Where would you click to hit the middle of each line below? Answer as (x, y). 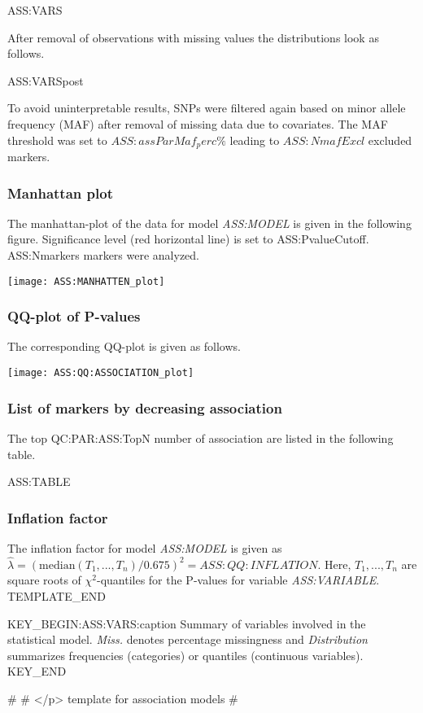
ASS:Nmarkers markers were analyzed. (103, 255)
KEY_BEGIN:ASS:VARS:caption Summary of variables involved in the (187, 623)
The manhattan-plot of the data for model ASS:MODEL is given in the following (209, 223)
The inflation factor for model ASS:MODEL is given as (145, 547)
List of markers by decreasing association (145, 407)
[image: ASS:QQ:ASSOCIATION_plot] (101, 373)
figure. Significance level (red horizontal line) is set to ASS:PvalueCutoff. (188, 239)
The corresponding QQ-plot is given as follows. (124, 346)
